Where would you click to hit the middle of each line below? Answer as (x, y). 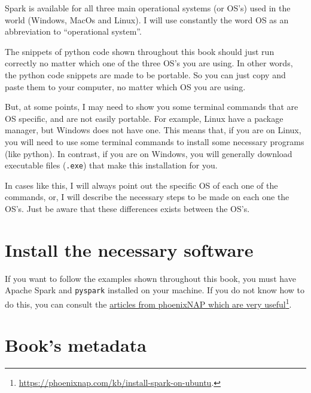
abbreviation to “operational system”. (73, 31)
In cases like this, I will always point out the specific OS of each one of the (141, 185)
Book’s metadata (76, 345)
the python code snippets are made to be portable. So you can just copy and (145, 74)
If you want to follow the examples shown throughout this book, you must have (150, 278)
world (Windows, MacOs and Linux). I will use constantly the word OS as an (147, 19)
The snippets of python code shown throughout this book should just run (140, 51)
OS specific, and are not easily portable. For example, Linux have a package (144, 118)
